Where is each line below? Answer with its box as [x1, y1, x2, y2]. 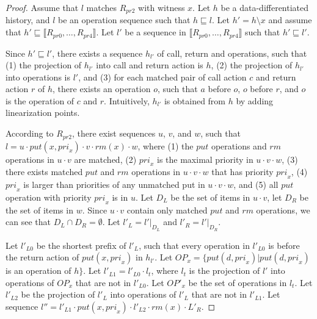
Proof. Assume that [5, 1, 79, 13]
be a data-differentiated [220, 1, 309, 13]
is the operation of [5, 94, 75, 107]
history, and [5, 13, 50, 26]
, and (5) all [233, 178, 279, 191]
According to [5, 127, 54, 140]
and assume [268, 13, 312, 26]
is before [268, 238, 300, 251]
